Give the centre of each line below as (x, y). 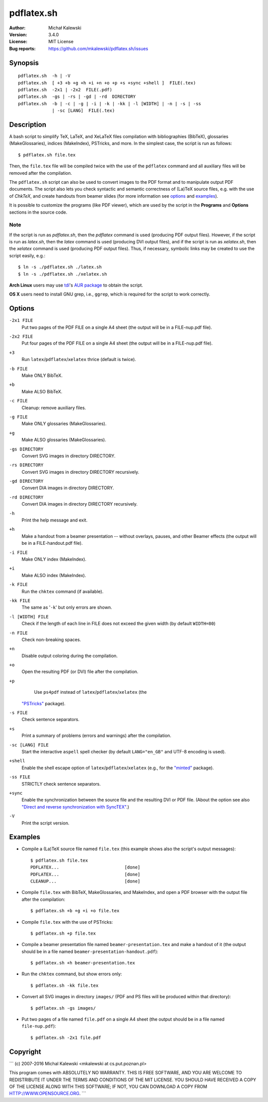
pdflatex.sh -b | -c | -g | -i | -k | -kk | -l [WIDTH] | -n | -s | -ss (110, 104)
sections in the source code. (38, 212)
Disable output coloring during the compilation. (70, 656)
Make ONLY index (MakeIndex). (54, 559)
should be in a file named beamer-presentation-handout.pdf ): (90, 952)
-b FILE (19, 368)
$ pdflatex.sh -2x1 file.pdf (66, 1037)
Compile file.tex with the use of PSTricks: (67, 922)
